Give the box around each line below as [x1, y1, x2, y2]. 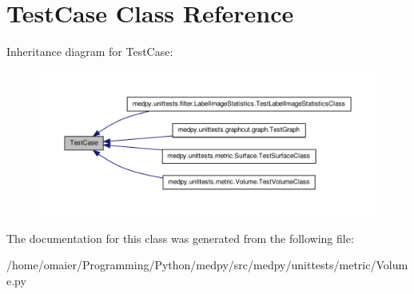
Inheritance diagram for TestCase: [6, 43, 173, 60]
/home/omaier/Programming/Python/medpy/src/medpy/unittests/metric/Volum [6, 256, 408, 273]
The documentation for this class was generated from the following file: [6, 229, 354, 246]
